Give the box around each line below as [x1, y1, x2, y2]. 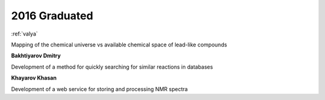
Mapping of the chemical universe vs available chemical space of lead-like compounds [11, 41, 227, 48]
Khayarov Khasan [11, 74, 57, 81]
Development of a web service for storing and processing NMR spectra [11, 85, 188, 93]
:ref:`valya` [11, 30, 39, 37]
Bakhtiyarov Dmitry [11, 52, 61, 60]
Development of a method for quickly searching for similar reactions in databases [11, 63, 213, 70]
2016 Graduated [11, 9, 93, 22]
